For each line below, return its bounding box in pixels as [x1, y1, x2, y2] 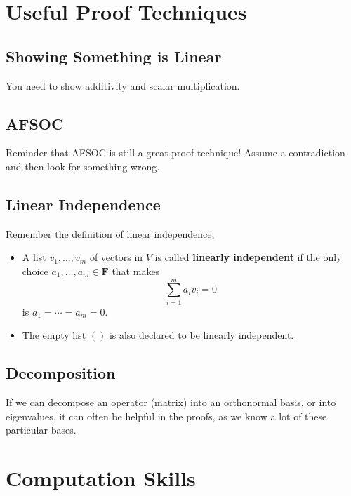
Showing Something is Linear [6, 45, 222, 67]
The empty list [22, 328, 86, 342]
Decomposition [6, 362, 116, 384]
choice [22, 263, 48, 278]
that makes [112, 263, 160, 278]
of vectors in [89, 250, 143, 264]
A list [22, 250, 46, 264]
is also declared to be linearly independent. [109, 328, 294, 342]
